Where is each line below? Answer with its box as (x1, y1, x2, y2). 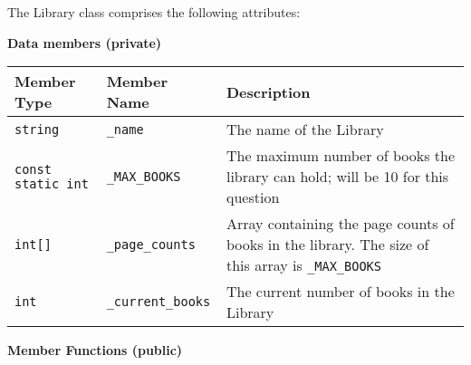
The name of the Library (226, 119, 384, 140)
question (226, 187, 280, 208)
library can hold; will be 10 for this (226, 166, 449, 187)
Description (226, 81, 311, 102)
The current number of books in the (226, 281, 455, 303)
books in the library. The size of (226, 234, 429, 255)
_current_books (106, 294, 211, 310)
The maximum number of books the (226, 145, 456, 167)
